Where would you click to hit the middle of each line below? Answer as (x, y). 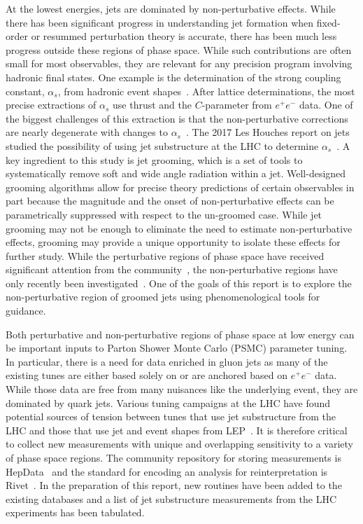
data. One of (326, 105)
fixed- (328, 22)
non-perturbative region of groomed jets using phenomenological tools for (163, 297)
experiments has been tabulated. (75, 512)
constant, (25, 91)
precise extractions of (51, 105)
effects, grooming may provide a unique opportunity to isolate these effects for (173, 242)
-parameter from (237, 105)
